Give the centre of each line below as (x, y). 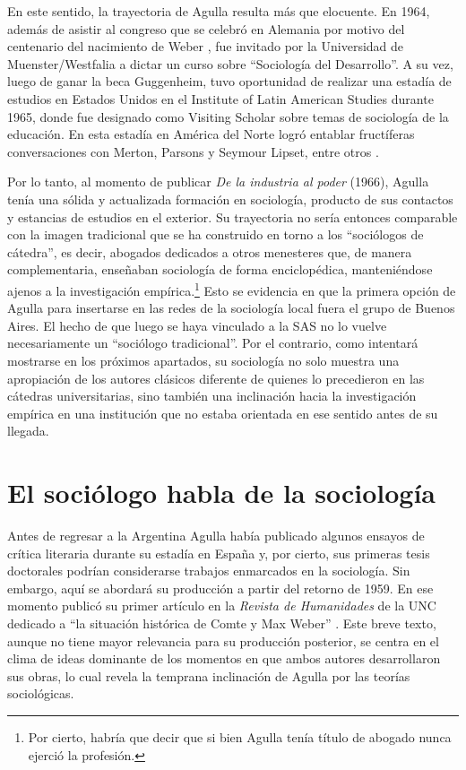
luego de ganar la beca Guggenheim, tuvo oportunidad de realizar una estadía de (229, 81)
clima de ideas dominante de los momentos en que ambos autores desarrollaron (224, 658)
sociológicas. (41, 693)
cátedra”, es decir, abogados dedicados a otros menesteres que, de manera (210, 251)
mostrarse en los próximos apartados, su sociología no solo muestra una (203, 360)
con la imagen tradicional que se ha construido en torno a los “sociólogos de (216, 234)
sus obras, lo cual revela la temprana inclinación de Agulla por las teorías (209, 675)
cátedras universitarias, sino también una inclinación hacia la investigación (212, 396)
